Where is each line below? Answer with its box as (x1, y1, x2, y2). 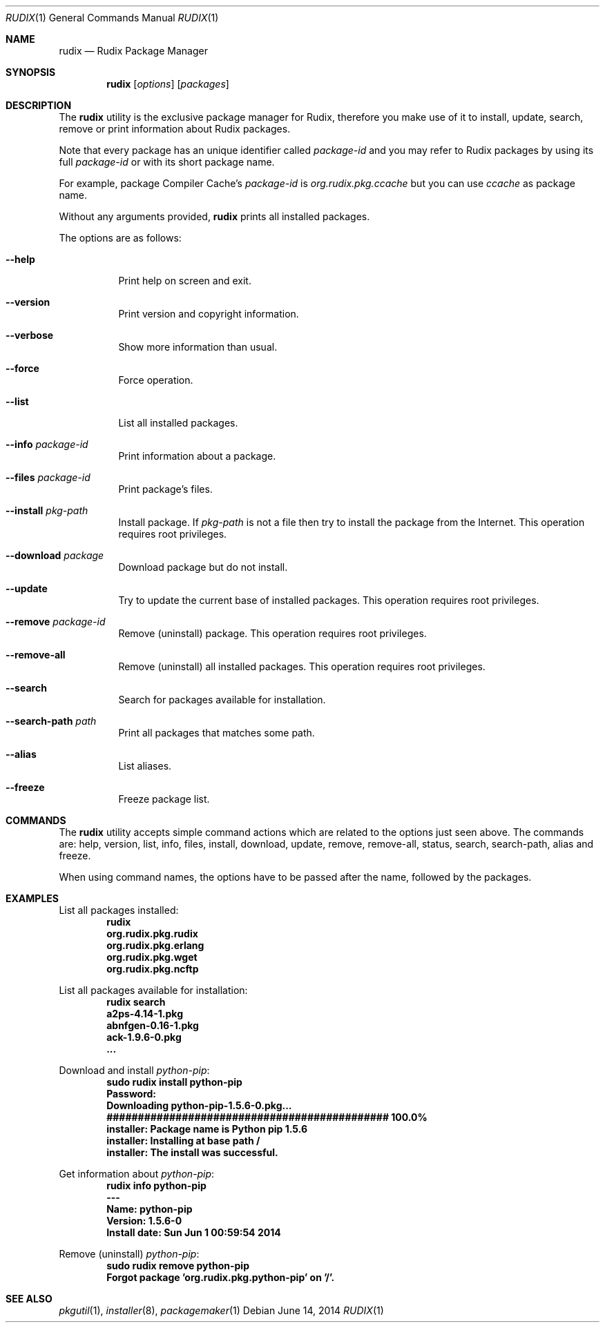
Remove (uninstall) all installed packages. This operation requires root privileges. (118, 661, 486, 672)
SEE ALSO (6, 1293, 52, 1305)
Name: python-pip (106, 1203, 193, 1215)
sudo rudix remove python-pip (106, 1260, 249, 1271)
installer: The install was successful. (106, 1146, 278, 1158)
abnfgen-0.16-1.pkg (106, 1019, 199, 1031)
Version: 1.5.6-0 (106, 1215, 182, 1227)
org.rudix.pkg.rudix (106, 928, 198, 939)
